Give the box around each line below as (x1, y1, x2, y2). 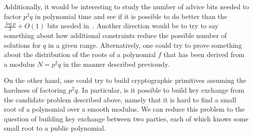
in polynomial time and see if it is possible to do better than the (35, 11, 228, 21)
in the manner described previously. (63, 58, 170, 69)
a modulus (4, 58, 35, 69)
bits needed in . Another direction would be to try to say (47, 20, 219, 31)
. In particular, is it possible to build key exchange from (78, 84, 245, 95)
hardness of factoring (4, 84, 66, 95)
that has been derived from (163, 49, 245, 59)
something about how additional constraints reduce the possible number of (4, 30, 227, 40)
